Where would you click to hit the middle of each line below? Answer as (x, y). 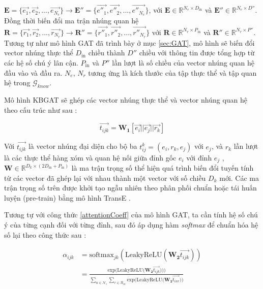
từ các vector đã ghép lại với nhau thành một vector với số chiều (105, 178)
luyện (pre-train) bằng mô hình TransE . (67, 197)
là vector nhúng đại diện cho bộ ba (83, 146)
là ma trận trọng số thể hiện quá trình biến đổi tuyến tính (163, 168)
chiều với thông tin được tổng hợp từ (197, 53)
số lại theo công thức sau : (45, 234)
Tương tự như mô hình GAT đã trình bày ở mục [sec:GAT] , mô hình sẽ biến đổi (129, 42)
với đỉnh (199, 157)
